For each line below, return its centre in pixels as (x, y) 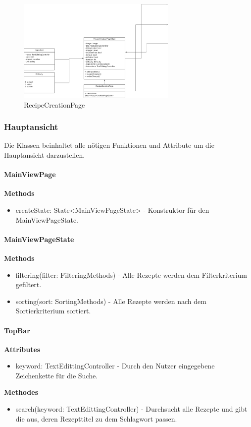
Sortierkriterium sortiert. (53, 311)
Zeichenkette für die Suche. (57, 375)
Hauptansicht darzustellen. (45, 154)
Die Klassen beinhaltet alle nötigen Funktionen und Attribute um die (109, 145)
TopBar (17, 330)
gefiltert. (28, 284)
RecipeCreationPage (54, 104)
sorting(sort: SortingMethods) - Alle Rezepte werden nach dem (111, 301)
